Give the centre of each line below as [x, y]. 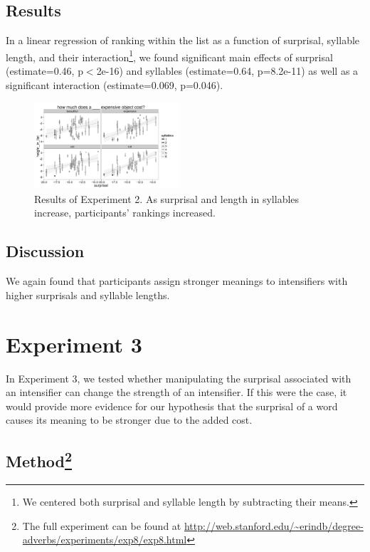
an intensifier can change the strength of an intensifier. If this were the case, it [176, 392]
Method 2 [39, 460]
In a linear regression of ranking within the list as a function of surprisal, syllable [183, 40]
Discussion [45, 251]
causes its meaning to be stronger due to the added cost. [129, 420]
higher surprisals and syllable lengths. [88, 295]
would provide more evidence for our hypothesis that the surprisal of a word [172, 406]
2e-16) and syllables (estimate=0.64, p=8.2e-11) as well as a [227, 71]
